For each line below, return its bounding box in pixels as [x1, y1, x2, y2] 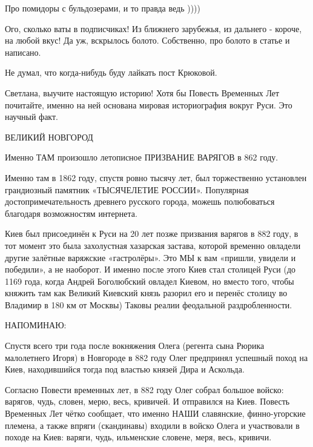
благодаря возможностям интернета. [5, 207, 137, 219]
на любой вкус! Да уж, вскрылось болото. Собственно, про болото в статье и [5, 34, 290, 47]
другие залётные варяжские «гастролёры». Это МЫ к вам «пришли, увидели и [5, 251, 296, 263]
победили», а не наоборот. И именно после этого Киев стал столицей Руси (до [5, 263, 296, 276]
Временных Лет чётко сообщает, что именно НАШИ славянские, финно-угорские [5, 407, 306, 420]
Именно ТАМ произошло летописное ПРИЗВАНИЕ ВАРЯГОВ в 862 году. [5, 151, 278, 164]
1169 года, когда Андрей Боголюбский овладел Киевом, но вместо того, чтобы [5, 274, 294, 287]
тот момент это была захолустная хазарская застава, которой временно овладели [5, 239, 301, 251]
